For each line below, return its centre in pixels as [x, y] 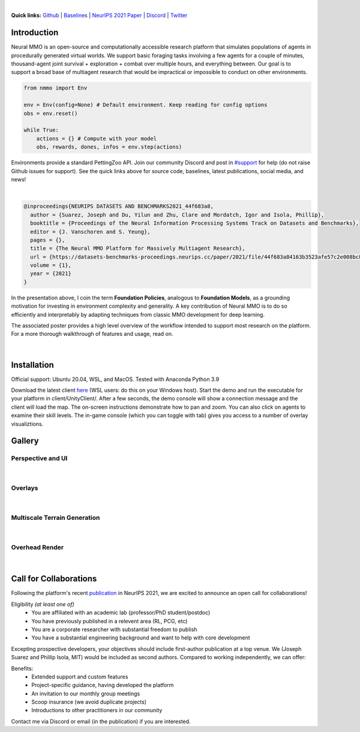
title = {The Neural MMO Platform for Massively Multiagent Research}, [138, 249]
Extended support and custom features [80, 677]
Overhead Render [37, 547]
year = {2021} [51, 274]
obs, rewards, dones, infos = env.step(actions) [109, 147]
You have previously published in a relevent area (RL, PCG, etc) [109, 621]
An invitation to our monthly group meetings [86, 694]
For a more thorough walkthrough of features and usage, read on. [92, 334]
